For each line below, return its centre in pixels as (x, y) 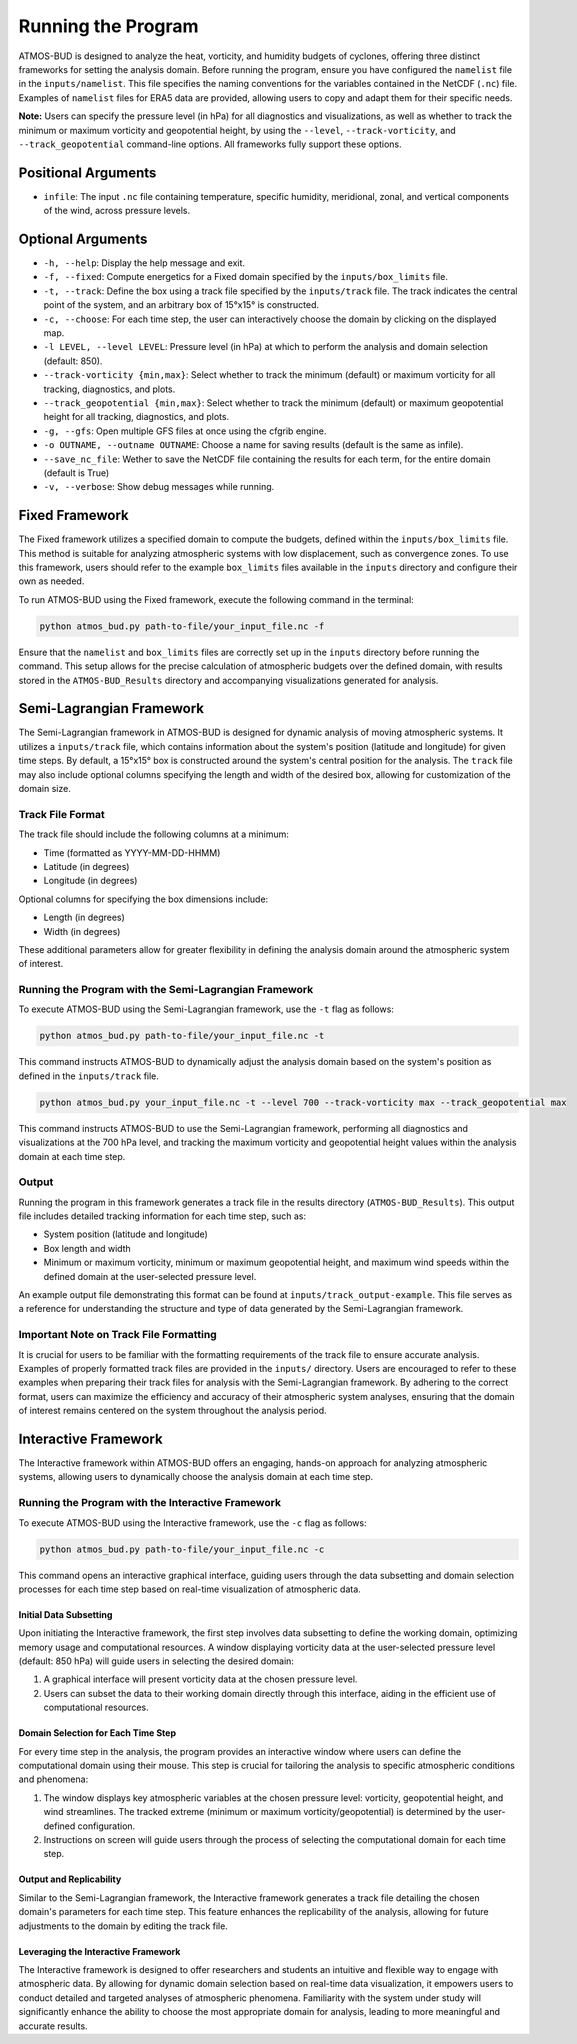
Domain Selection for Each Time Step (97, 1733)
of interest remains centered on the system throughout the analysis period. (172, 1411)
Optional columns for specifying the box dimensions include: (143, 899)
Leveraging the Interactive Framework (99, 1951)
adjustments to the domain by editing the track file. (123, 1926)
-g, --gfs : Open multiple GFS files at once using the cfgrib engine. (185, 431)
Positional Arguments (87, 172)
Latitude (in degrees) (86, 866)
